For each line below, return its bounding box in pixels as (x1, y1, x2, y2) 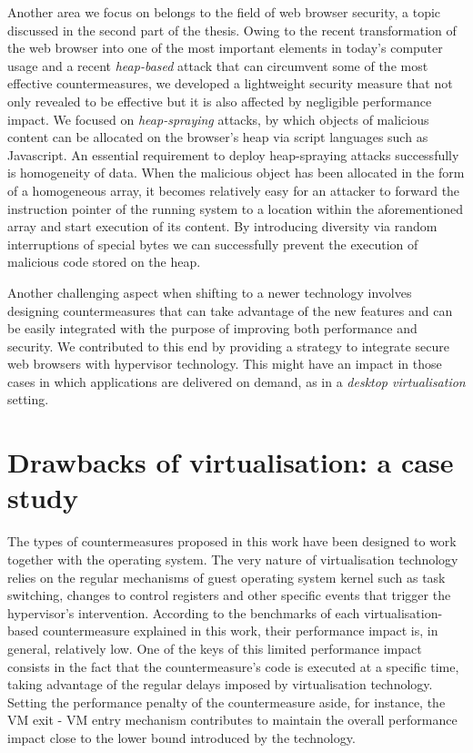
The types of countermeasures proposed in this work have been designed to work (7, 532, 457, 551)
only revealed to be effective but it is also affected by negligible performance (7, 91, 432, 110)
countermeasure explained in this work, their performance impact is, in (42, 621, 438, 640)
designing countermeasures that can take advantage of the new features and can (7, 300, 453, 320)
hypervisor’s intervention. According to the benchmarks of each (7, 603, 360, 622)
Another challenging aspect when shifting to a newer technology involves (7, 282, 412, 301)
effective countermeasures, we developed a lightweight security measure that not (7, 74, 453, 93)
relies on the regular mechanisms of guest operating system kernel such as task (7, 567, 446, 586)
